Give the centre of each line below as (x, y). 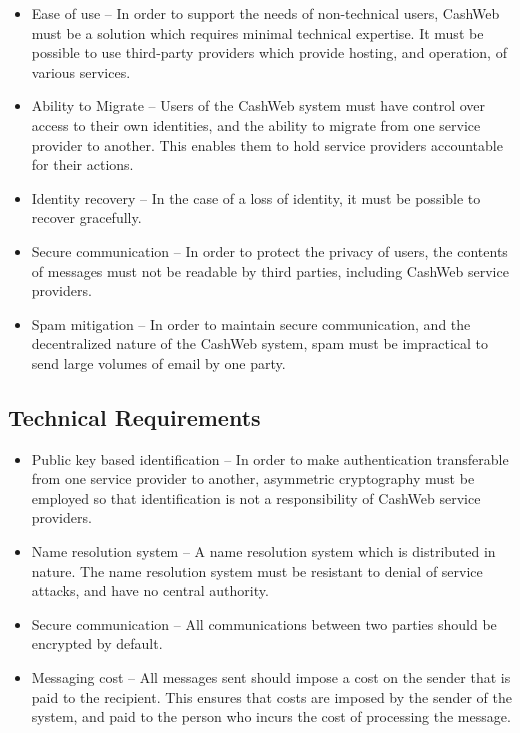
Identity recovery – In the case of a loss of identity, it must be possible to (256, 197)
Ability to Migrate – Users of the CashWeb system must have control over (258, 105)
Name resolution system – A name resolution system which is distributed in (263, 551)
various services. (81, 71)
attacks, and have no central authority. (150, 590)
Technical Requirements (134, 416)
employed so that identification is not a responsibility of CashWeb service (256, 497)
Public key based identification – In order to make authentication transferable (270, 458)
